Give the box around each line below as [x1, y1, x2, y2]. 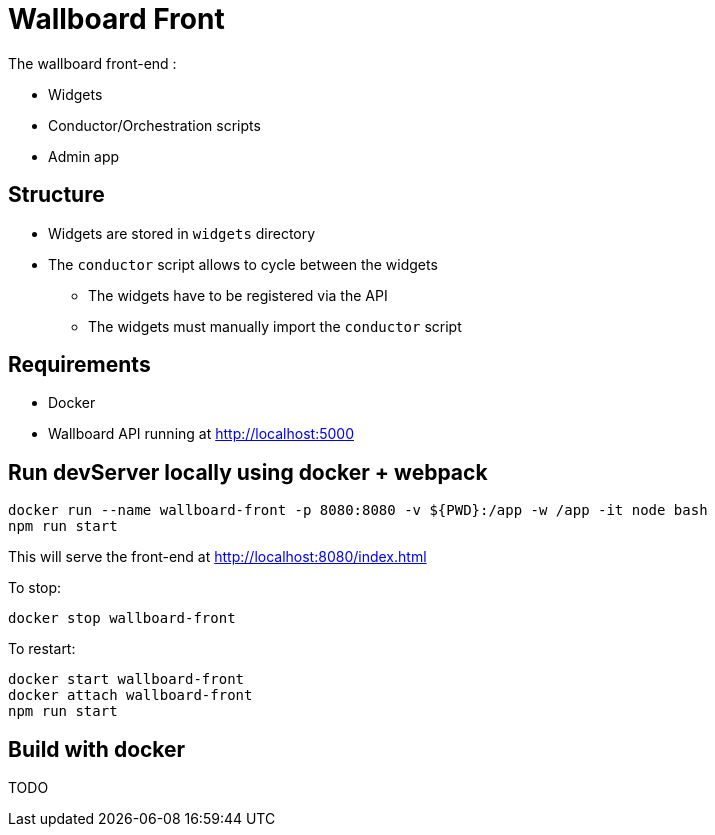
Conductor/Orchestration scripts [48, 116, 261, 134]
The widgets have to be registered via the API [88, 286, 388, 304]
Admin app [48, 147, 120, 165]
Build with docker [8, 736, 186, 762]
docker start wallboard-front [8, 671, 245, 688]
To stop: [8, 579, 62, 597]
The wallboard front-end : [8, 54, 177, 72]
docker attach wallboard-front [8, 687, 253, 704]
